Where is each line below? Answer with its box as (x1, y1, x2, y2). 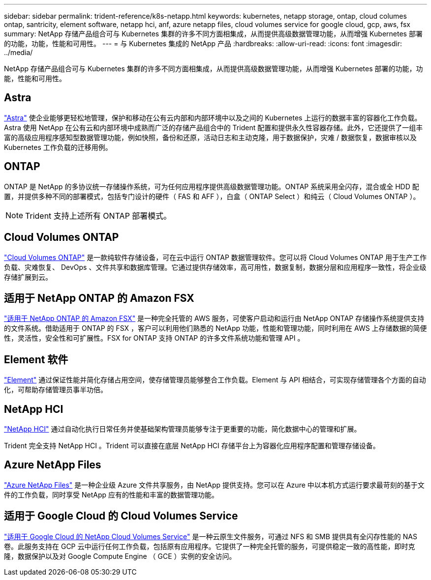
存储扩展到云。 (4, 272, 52, 281)
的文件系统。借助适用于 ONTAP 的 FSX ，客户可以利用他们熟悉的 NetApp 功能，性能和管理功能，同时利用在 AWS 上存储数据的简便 (4, 324, 427, 333)
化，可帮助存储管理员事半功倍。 (4, 385, 107, 394)
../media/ (4, 48, 33, 57)
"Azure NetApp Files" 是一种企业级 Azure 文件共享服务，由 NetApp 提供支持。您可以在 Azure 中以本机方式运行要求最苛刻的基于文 (4, 480, 425, 489)
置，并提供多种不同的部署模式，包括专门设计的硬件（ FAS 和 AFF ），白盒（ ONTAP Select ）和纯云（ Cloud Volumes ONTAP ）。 (4, 192, 420, 201)
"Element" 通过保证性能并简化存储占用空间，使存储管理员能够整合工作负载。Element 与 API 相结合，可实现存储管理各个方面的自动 (4, 376, 426, 384)
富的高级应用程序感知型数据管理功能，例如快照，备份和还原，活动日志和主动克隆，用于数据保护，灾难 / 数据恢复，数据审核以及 (4, 133, 417, 142)
